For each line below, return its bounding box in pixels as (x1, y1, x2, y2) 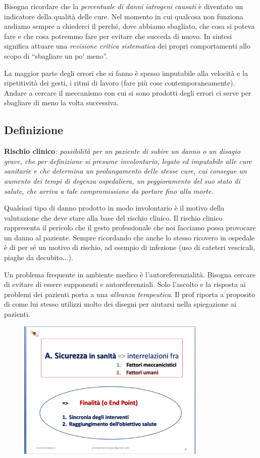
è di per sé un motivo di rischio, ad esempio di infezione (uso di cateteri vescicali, (4, 242, 255, 253)
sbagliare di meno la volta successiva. (4, 97, 119, 108)
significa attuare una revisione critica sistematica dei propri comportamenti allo (4, 40, 251, 51)
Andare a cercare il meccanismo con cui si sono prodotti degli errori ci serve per (4, 87, 251, 98)
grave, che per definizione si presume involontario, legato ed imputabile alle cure (4, 155, 252, 166)
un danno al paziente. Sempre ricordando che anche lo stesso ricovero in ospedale (4, 232, 255, 242)
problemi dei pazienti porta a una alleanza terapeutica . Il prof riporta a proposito (4, 288, 255, 299)
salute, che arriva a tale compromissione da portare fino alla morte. (4, 185, 214, 196)
